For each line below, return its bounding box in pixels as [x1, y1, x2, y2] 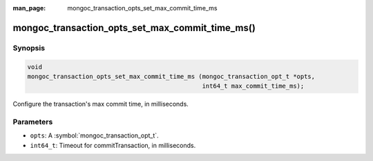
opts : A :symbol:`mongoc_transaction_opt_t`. [30, 131, 159, 140]
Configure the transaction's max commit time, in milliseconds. [12, 100, 189, 108]
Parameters [12, 117, 53, 127]
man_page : [12, 4, 46, 12]
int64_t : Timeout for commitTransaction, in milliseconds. [30, 141, 196, 149]
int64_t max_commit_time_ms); [202, 82, 305, 90]
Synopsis [12, 43, 45, 53]
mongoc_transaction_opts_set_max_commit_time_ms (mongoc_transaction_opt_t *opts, [27, 73, 316, 80]
